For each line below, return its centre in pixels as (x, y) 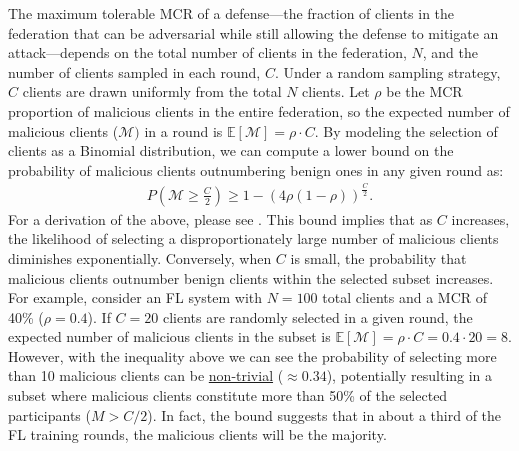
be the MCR (424, 91)
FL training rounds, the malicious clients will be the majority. (197, 434)
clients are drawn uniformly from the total (152, 91)
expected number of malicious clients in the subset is (169, 336)
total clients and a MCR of (405, 297)
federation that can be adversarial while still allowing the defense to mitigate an (253, 32)
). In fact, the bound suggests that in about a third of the (324, 414)
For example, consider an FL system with (135, 297)
